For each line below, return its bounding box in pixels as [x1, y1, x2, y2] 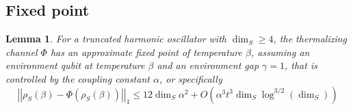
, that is [284, 58, 317, 72]
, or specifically [159, 71, 222, 85]
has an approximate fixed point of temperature [50, 44, 242, 59]
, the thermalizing [273, 31, 348, 46]
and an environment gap [157, 58, 259, 72]
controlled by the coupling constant [5, 71, 150, 85]
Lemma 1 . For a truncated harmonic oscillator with [5, 31, 226, 46]
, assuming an [250, 44, 310, 59]
